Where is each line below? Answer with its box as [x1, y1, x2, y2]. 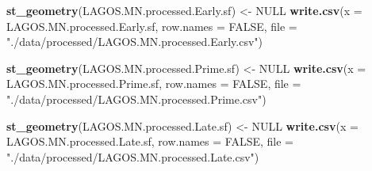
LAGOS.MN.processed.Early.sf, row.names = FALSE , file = [6, 17, 297, 34]
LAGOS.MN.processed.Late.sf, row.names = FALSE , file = [6, 133, 293, 150]
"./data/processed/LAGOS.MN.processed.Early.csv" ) [6, 33, 263, 50]
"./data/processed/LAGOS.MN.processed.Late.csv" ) [6, 148, 259, 165]
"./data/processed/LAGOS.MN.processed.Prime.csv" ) [6, 90, 267, 107]
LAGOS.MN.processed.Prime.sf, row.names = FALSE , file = [6, 75, 301, 92]
